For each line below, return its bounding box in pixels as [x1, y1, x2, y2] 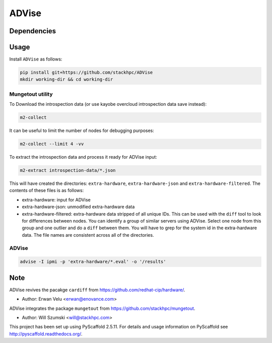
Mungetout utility [9, 91, 53, 98]
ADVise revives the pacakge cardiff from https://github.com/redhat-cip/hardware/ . [9, 287, 185, 293]
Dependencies [9, 27, 56, 35]
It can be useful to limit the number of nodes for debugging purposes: [9, 127, 155, 133]
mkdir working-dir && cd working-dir [20, 77, 113, 83]
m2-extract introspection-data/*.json [20, 168, 116, 173]
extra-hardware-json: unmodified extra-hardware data [22, 204, 135, 210]
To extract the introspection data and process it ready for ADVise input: [9, 154, 157, 160]
